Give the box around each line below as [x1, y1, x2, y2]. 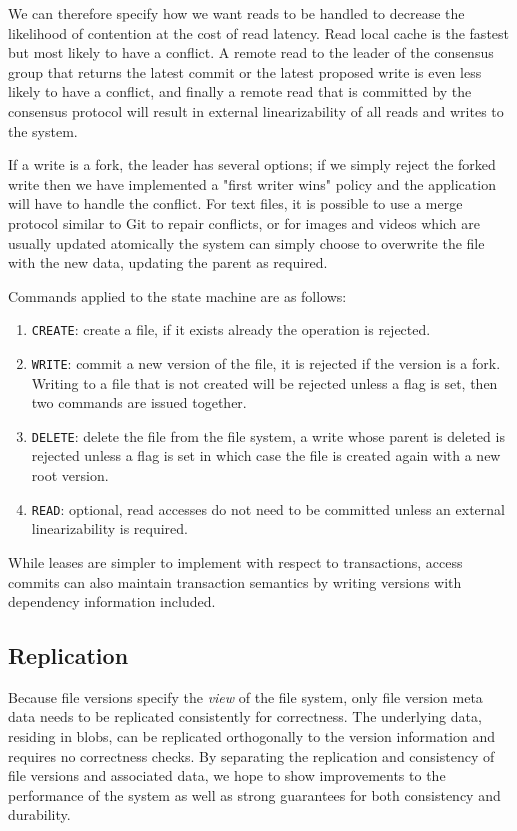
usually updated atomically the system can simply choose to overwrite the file [8, 232, 485, 253]
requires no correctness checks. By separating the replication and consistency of [8, 745, 495, 766]
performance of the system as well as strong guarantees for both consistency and [8, 784, 501, 805]
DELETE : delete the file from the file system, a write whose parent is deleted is [31, 425, 505, 446]
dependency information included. [8, 591, 216, 612]
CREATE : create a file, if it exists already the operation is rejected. [31, 319, 431, 340]
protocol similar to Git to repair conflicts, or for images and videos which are [8, 212, 481, 233]
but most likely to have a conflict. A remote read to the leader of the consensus [8, 42, 494, 63]
